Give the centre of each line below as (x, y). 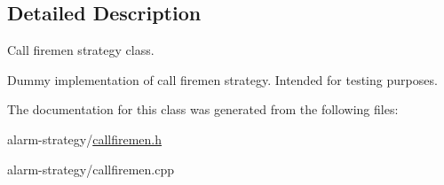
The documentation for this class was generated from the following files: (203, 109)
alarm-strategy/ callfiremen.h (85, 139)
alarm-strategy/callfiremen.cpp (91, 169)
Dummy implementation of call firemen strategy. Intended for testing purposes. (222, 79)
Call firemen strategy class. (81, 50)
